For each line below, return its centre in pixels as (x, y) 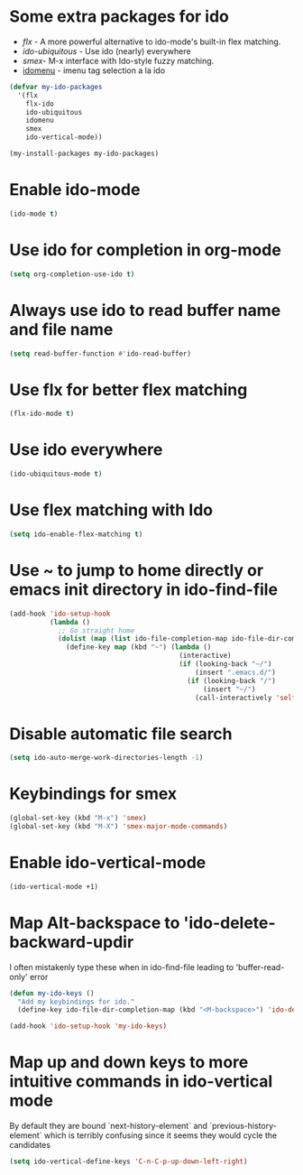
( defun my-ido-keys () (52, 993)
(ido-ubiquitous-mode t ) (56, 474)
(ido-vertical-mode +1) (54, 886)
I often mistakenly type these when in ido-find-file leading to (122, 967)
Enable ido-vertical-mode (108, 863)
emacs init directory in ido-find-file (143, 589)
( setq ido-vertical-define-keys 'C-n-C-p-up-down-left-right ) (129, 1161)
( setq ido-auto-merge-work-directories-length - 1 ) (106, 758)
